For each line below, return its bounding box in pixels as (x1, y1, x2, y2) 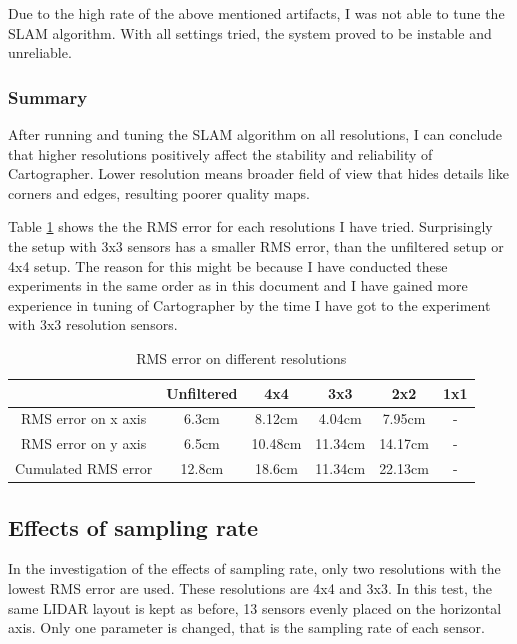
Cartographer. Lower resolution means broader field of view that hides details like (8, 163, 509, 184)
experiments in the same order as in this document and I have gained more (8, 275, 468, 296)
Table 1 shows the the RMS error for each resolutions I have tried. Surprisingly (8, 216, 493, 237)
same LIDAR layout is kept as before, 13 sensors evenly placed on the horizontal (8, 597, 502, 618)
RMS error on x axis (20, 408, 147, 429)
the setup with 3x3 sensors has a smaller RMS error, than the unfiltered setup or (8, 235, 504, 256)
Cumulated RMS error (15, 458, 153, 479)
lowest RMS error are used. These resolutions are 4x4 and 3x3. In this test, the (8, 577, 492, 598)
